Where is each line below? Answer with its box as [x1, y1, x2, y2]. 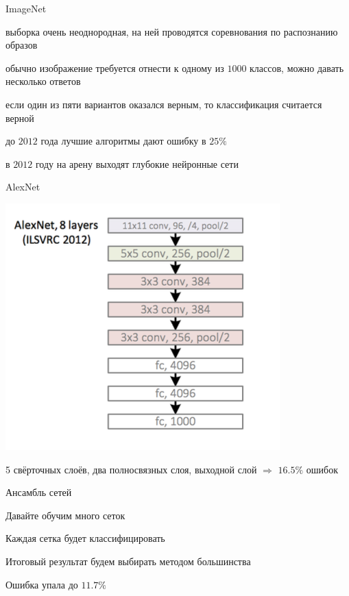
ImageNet [5, 1, 47, 15]
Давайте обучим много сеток [5, 508, 125, 522]
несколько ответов [5, 74, 81, 88]
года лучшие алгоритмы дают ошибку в [40, 134, 206, 148]
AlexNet [5, 179, 40, 194]
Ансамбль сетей [5, 485, 72, 499]
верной [5, 110, 34, 125]
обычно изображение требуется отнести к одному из [5, 60, 224, 75]
